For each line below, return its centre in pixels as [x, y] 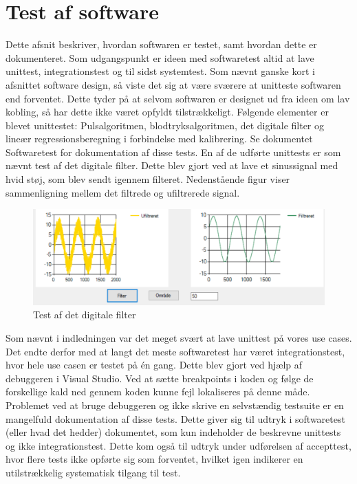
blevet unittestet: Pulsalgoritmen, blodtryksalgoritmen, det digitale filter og [165, 125]
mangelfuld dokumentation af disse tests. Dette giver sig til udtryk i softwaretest [175, 418]
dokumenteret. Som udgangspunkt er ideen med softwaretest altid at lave [160, 57]
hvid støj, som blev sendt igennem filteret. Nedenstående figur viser [148, 179]
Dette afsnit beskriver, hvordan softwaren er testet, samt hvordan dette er [161, 44]
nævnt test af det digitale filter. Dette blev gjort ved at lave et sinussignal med [172, 165]
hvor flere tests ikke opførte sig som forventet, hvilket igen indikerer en [154, 459]
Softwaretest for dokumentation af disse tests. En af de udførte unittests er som [173, 152]
